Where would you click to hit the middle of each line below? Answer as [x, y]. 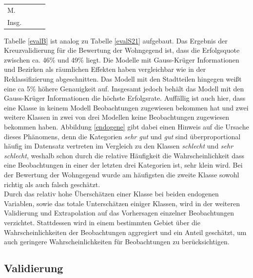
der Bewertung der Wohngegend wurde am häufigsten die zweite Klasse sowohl [122, 174]
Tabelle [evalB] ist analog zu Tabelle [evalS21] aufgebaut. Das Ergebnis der [116, 40]
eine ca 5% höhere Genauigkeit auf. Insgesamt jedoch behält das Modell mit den [124, 88]
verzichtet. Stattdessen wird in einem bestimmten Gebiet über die [102, 222]
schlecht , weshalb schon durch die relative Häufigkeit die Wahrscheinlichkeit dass [124, 155]
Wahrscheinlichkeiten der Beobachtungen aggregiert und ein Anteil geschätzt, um [125, 232]
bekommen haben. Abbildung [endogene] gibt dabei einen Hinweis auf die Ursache [126, 127]
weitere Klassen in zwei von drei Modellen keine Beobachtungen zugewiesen [117, 117]
